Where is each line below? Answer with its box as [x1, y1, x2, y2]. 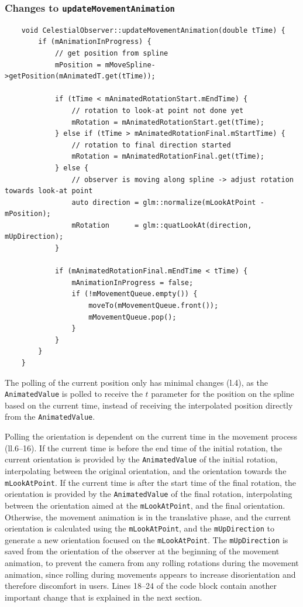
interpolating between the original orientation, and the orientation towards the [5, 464, 287, 476]
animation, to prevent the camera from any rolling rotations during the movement [5, 557, 299, 568]
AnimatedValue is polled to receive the [5, 387, 143, 400]
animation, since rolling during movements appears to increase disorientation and [5, 568, 296, 580]
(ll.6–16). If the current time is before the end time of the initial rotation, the [5, 441, 282, 454]
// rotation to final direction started [71, 140, 231, 149]
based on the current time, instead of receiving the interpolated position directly [5, 399, 293, 411]
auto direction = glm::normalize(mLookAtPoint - [71, 198, 264, 207]
